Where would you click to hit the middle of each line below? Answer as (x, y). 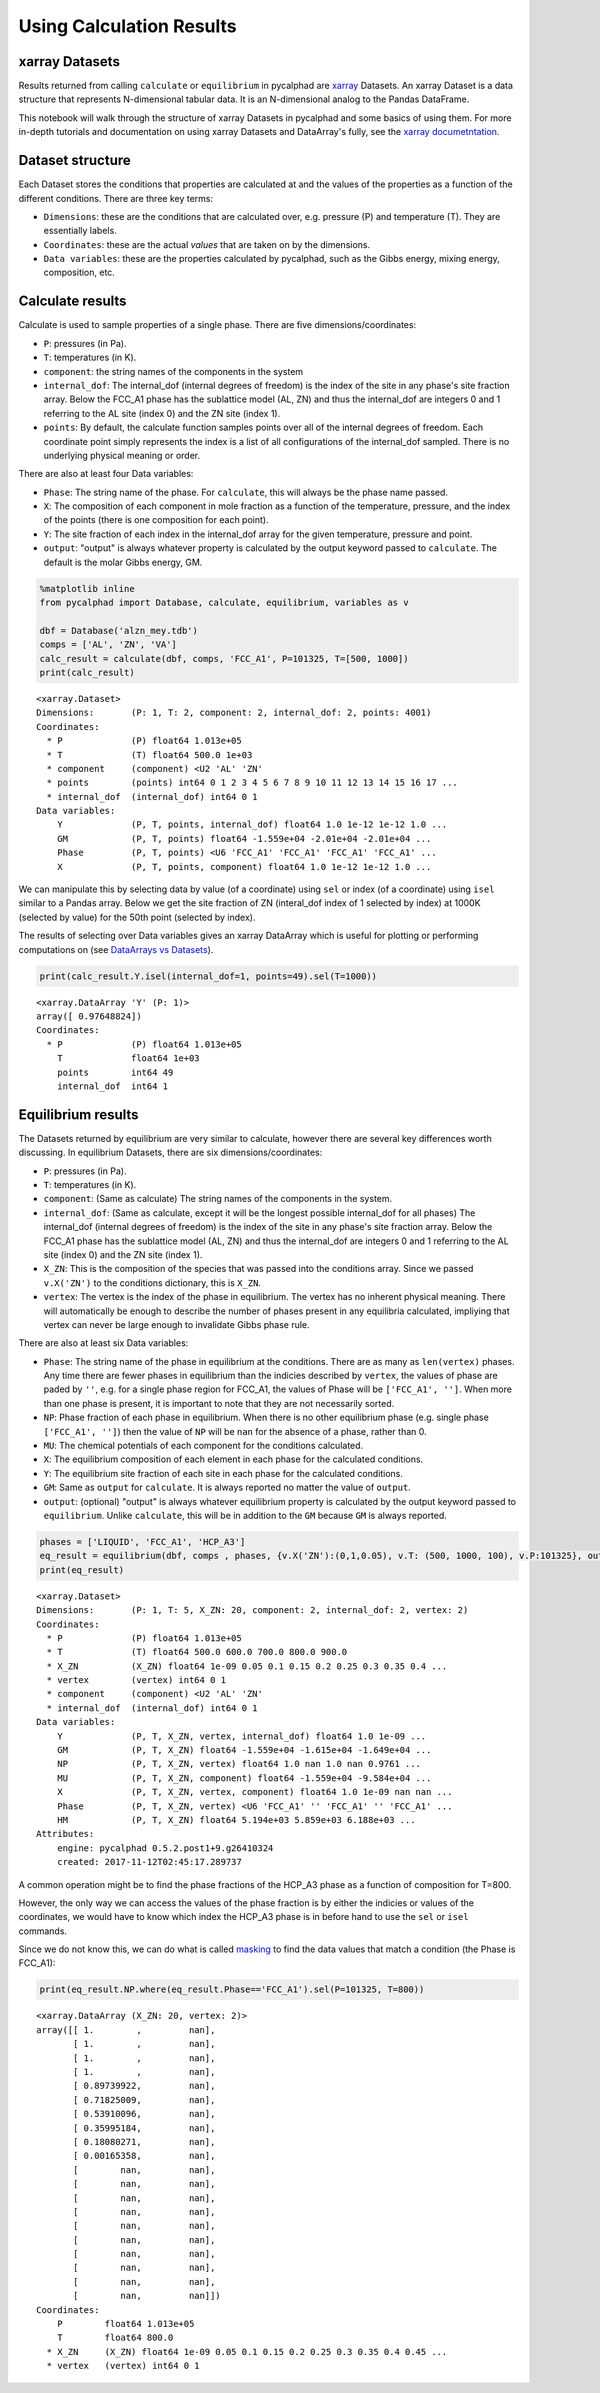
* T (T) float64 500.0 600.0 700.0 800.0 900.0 (197, 1652)
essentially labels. (80, 231)
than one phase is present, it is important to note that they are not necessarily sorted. (219, 1403)
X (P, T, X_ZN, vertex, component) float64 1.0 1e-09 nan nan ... (254, 1792)
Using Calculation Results (127, 26)
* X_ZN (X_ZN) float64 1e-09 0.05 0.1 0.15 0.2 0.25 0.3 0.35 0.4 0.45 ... (247, 2351)
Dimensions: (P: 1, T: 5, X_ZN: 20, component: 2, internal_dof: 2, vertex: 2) (252, 1610)
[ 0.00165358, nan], (144, 2156)
